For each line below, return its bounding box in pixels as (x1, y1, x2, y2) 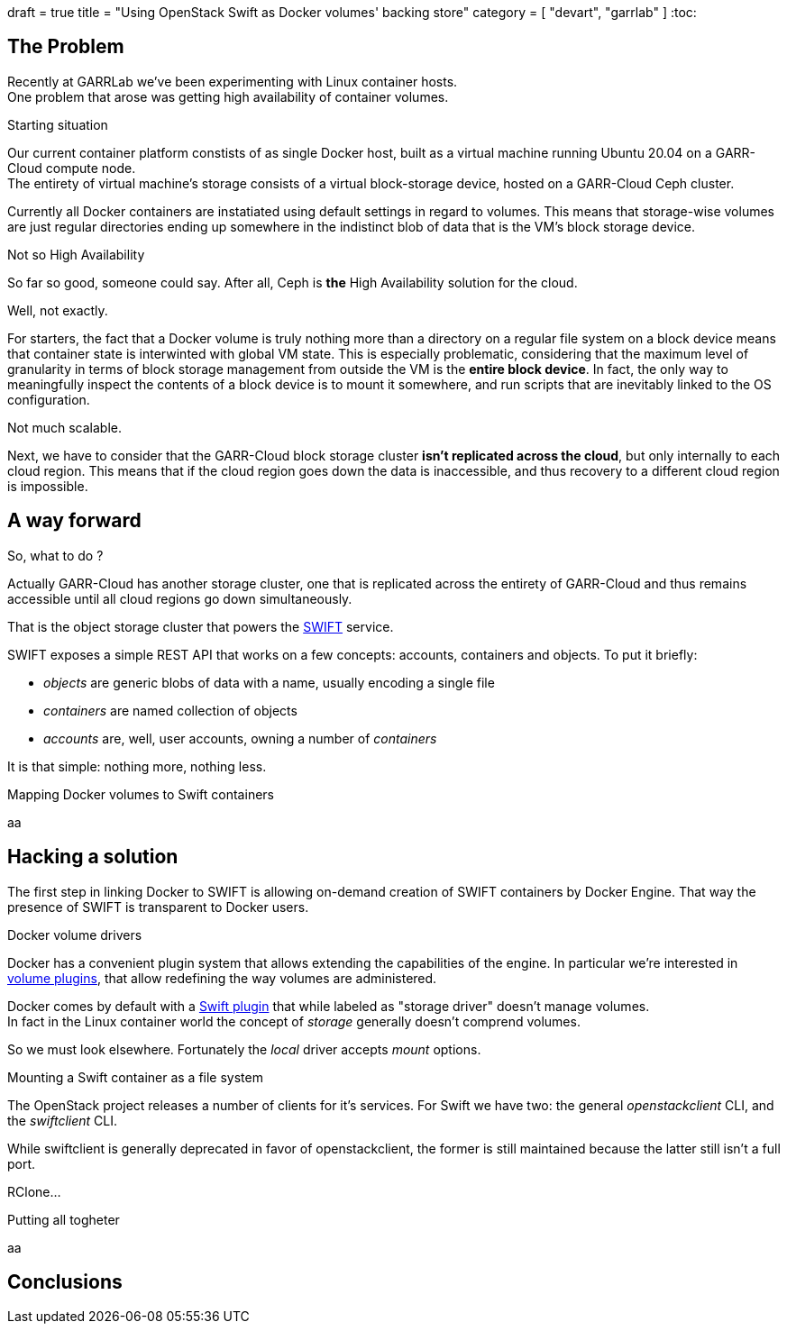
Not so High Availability (7, 246, 145, 262)
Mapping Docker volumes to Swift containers (7, 786, 274, 802)
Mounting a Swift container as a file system (7, 1069, 263, 1085)
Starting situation (7, 116, 108, 132)
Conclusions (7, 1270, 123, 1293)
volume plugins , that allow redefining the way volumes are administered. (7, 970, 437, 986)
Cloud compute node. (7, 160, 136, 176)
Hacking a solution (7, 845, 178, 869)
